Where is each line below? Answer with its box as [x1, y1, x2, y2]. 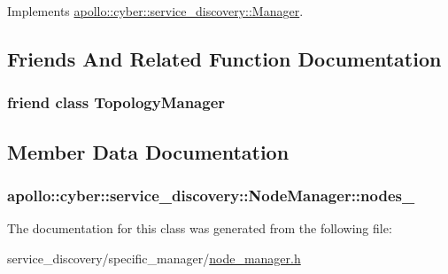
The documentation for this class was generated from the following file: [7, 219, 392, 238]
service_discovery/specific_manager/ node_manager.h [7, 248, 301, 267]
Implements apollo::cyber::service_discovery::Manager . [7, 2, 304, 20]
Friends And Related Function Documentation [7, 44, 442, 72]
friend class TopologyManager [7, 91, 226, 114]
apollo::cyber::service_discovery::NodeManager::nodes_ [7, 184, 415, 206]
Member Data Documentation [7, 137, 290, 165]
